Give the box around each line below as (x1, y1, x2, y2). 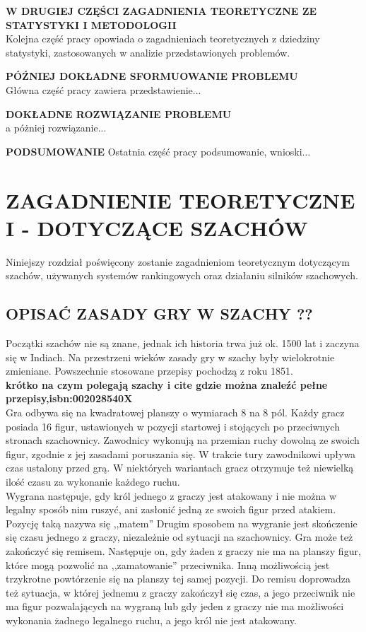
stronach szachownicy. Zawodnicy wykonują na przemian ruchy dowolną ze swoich (6, 433, 360, 447)
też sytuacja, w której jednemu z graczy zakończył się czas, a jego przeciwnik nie (6, 585, 355, 599)
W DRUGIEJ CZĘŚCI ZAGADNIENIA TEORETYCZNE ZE (6, 4, 317, 18)
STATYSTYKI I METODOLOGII (6, 17, 177, 32)
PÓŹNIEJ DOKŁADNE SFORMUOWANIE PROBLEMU (6, 69, 298, 83)
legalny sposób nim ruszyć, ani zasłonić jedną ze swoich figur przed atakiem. (6, 502, 336, 517)
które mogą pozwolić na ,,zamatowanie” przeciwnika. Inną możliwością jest (6, 557, 330, 572)
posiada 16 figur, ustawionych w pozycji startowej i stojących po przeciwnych (6, 419, 340, 433)
